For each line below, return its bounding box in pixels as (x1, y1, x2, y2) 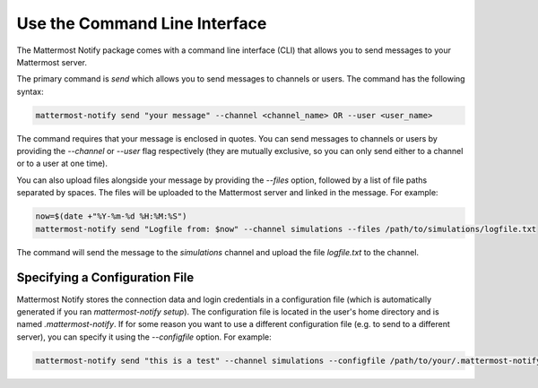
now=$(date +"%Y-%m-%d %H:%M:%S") (35, 211, 187, 221)
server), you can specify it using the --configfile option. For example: (16, 332, 273, 342)
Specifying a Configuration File (16, 270, 195, 286)
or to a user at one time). (16, 158, 108, 169)
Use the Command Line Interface (16, 13, 267, 33)
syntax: (16, 86, 44, 97)
